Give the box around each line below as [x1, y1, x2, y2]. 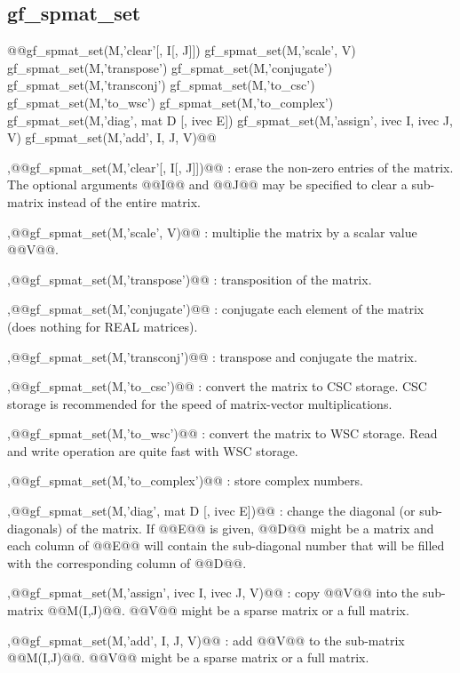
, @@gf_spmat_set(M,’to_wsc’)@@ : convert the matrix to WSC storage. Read [7, 424, 438, 443]
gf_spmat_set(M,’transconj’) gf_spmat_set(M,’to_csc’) [7, 76, 315, 94]
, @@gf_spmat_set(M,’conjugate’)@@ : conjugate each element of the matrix [7, 300, 424, 318]
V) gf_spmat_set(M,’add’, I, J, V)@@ [7, 128, 217, 147]
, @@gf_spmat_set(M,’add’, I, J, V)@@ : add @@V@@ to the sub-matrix [7, 630, 405, 649]
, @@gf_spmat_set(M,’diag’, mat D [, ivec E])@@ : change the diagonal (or [7, 501, 416, 520]
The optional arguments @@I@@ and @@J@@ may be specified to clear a [7, 175, 408, 194]
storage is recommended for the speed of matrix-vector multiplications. [7, 394, 393, 413]
